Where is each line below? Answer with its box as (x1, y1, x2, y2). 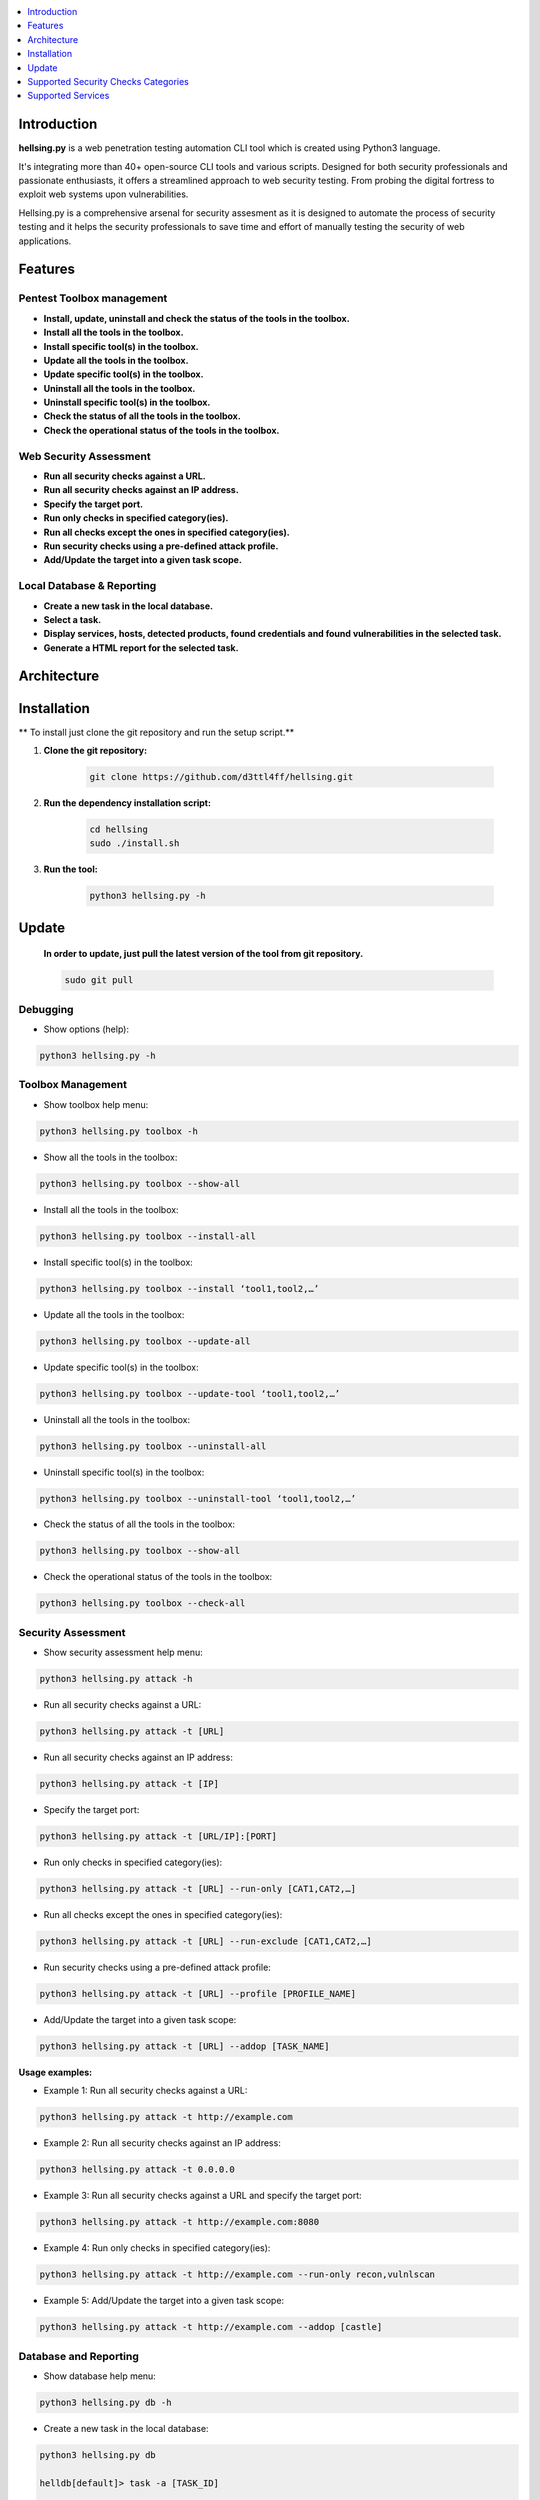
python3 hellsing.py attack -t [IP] (39, 1778, 220, 1790)
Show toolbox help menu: (43, 1098, 149, 1110)
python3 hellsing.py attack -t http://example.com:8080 (39, 2216, 320, 2228)
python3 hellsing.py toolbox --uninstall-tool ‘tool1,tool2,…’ (39, 1493, 357, 1504)
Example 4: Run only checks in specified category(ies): (43, 2242, 271, 2254)
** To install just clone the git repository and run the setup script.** (18, 726, 295, 738)
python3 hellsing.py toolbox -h (39, 1125, 199, 1137)
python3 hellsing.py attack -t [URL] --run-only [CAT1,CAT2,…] (39, 1883, 357, 1895)
